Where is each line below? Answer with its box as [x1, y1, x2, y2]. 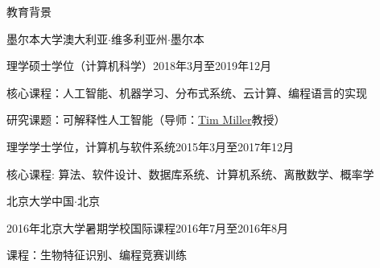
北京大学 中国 [6, 192, 74, 209]
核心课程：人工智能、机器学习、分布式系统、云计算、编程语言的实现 [6, 84, 367, 101]
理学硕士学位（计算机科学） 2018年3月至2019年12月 [6, 57, 271, 74]
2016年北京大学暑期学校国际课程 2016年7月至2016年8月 [6, 219, 288, 236]
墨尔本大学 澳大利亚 [6, 30, 108, 47]
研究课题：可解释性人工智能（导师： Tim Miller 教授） [6, 111, 286, 128]
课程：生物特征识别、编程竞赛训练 [6, 246, 187, 263]
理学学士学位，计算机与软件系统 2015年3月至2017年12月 [6, 138, 294, 155]
